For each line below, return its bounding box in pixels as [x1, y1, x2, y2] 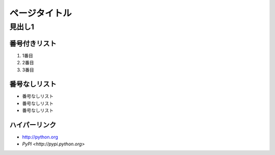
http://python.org [22, 134, 59, 140]
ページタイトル [9, 8, 72, 19]
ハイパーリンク [9, 121, 57, 129]
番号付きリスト [9, 39, 57, 48]
